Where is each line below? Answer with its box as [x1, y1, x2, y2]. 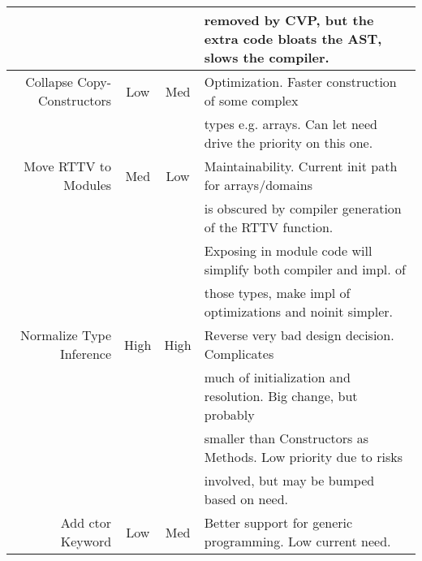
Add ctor [60, 513, 112, 532]
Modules [63, 175, 112, 194]
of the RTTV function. [204, 218, 334, 236]
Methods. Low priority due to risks [204, 447, 403, 466]
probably [204, 405, 255, 424]
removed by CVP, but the [204, 11, 374, 29]
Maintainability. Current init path [204, 157, 398, 175]
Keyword [60, 532, 112, 550]
